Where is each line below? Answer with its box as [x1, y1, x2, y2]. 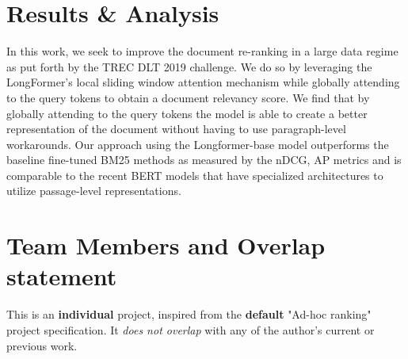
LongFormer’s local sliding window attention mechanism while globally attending [6, 74, 400, 90]
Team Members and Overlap [6, 229, 326, 262]
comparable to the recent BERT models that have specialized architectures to [6, 166, 383, 183]
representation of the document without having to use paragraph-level [6, 120, 346, 137]
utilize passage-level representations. [6, 182, 181, 199]
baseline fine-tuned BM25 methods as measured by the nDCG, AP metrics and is [6, 151, 402, 168]
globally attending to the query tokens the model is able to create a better [6, 105, 368, 121]
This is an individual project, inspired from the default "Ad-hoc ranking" [6, 306, 372, 323]
